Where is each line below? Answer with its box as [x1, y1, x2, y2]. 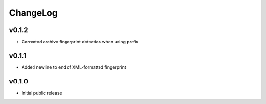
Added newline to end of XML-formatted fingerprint [21, 64, 127, 70]
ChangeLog [9, 7, 58, 18]
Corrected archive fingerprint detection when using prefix [21, 39, 139, 45]
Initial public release [21, 90, 63, 96]
